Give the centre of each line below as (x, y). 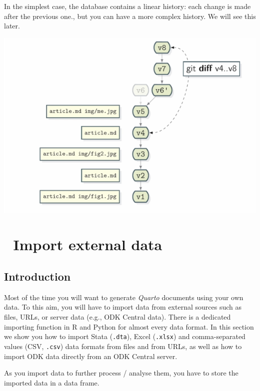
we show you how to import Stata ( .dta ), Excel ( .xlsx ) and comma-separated (125, 336)
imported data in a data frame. (52, 382)
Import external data (88, 244)
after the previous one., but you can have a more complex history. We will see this (130, 16)
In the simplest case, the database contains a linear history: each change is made (127, 6)
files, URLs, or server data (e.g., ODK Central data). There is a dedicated (117, 317)
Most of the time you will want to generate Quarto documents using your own (124, 297)
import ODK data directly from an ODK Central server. (91, 356)
